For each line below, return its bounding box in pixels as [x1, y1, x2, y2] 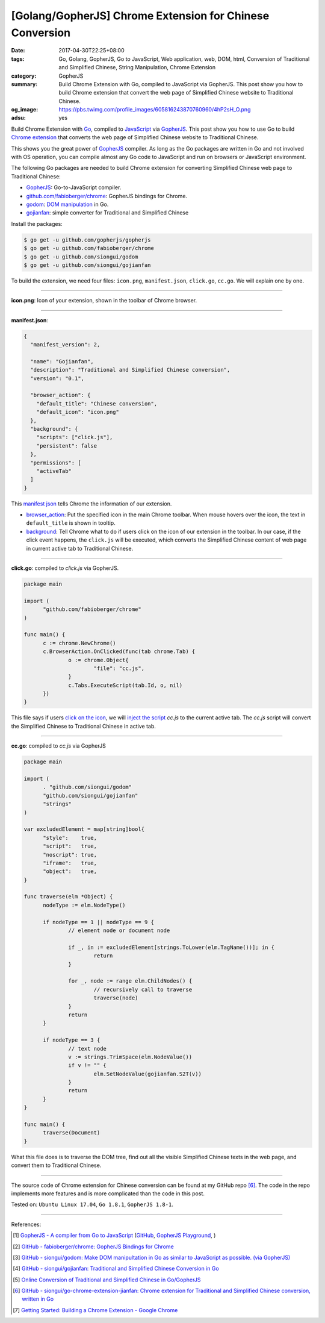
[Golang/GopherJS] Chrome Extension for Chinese [11, 9, 270, 22]
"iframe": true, [43, 859, 97, 866]
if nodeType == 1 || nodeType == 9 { [43, 919, 155, 925]
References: [11, 1221, 42, 1228]
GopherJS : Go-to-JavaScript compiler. [26, 184, 122, 191]
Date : [11, 47, 25, 54]
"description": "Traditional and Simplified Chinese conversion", [30, 366, 231, 374]
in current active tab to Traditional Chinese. [26, 545, 134, 552]
